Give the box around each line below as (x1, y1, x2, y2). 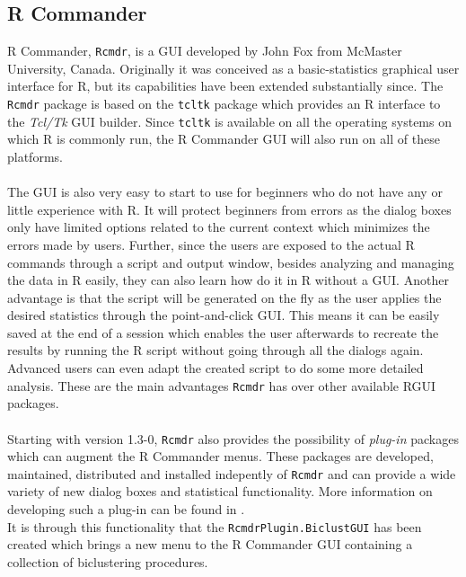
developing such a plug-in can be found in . (7, 500, 245, 519)
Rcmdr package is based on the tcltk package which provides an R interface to (7, 94, 441, 113)
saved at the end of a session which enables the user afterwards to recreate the (7, 323, 439, 342)
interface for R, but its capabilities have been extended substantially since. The (7, 76, 444, 95)
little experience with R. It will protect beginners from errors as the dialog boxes (7, 200, 452, 218)
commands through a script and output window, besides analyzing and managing (7, 253, 454, 271)
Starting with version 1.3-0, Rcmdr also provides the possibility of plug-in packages (7, 429, 459, 448)
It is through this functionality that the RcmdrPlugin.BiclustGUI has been (7, 517, 422, 536)
